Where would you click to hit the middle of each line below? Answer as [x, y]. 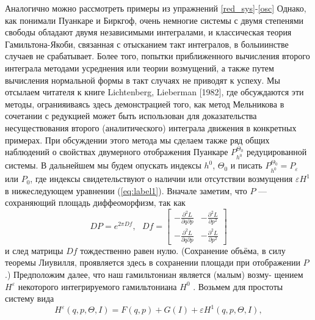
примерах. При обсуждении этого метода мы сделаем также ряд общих [137, 140]
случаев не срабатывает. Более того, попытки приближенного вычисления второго [157, 56]
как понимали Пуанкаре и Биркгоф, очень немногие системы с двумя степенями [154, 20]
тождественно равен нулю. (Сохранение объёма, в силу [183, 250]
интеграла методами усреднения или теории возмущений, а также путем [139, 67]
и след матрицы [34, 250]
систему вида [30, 298]
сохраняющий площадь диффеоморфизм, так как [95, 202]
